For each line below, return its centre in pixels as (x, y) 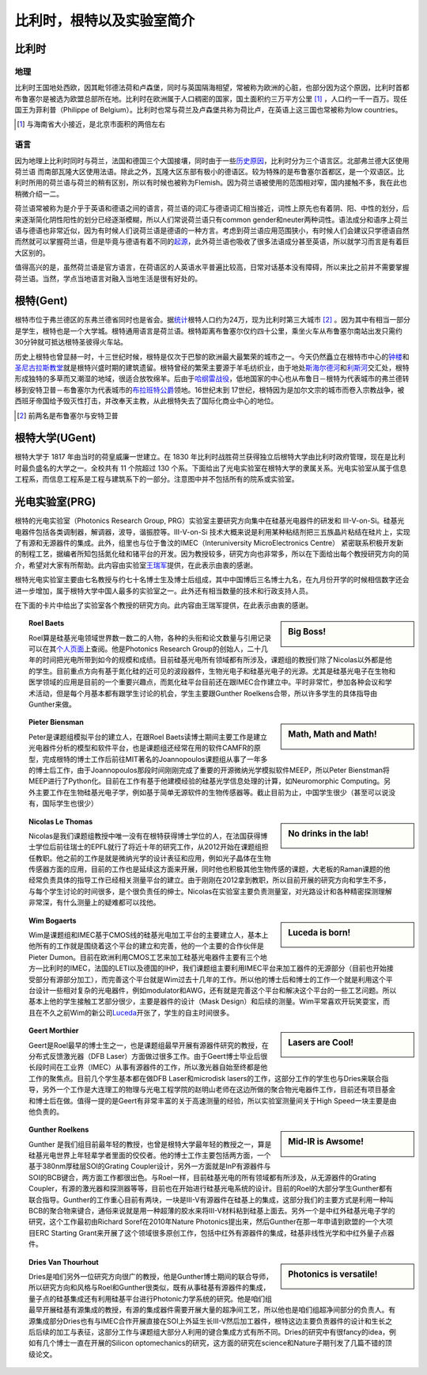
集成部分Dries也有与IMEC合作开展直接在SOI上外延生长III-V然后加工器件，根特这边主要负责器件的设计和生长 (210, 1321)
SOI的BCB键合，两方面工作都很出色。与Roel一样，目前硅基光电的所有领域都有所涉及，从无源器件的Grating (203, 1177)
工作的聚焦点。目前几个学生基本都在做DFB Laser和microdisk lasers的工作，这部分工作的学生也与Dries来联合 (206, 1078)
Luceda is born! (319, 932)
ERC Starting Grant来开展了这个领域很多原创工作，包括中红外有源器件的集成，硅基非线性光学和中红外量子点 (211, 1232)
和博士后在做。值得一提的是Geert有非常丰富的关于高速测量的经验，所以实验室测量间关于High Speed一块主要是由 (213, 1100)
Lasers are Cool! (321, 1043)
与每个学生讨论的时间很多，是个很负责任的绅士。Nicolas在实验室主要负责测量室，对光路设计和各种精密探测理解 (210, 891)
